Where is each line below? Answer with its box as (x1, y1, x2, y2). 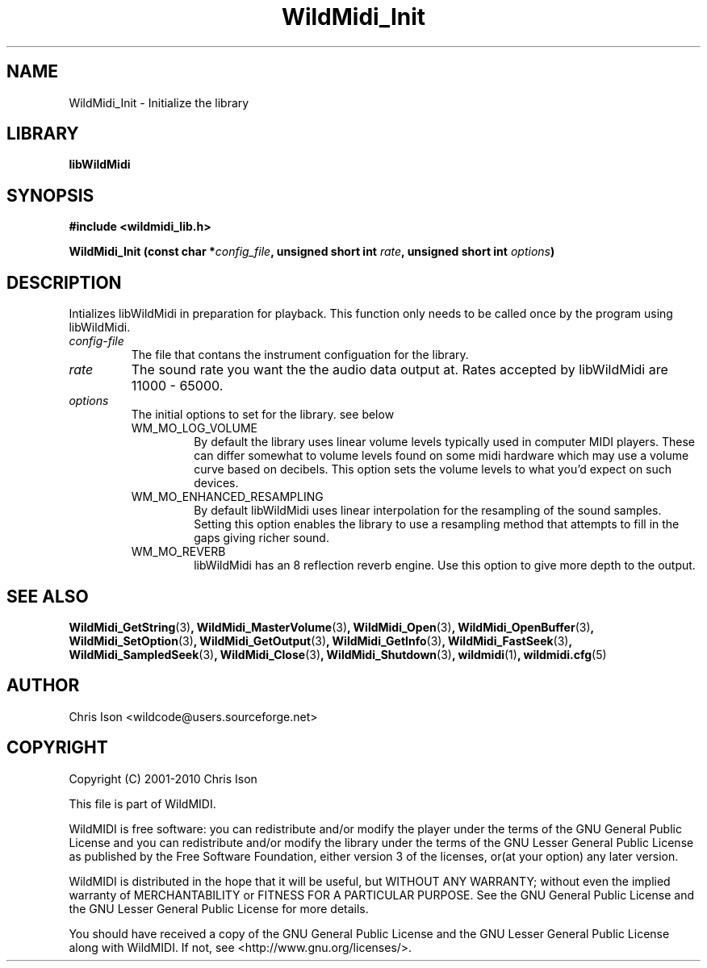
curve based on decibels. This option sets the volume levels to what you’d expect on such (194, 462, 672, 477)
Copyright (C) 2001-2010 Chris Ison (69, 771, 257, 786)
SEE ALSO (6, 586, 89, 607)
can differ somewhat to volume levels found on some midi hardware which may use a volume (194, 449, 689, 463)
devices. (194, 476, 239, 490)
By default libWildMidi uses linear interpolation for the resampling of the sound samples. (194, 503, 662, 518)
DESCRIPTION (6, 272, 122, 293)
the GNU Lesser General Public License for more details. (69, 901, 369, 916)
